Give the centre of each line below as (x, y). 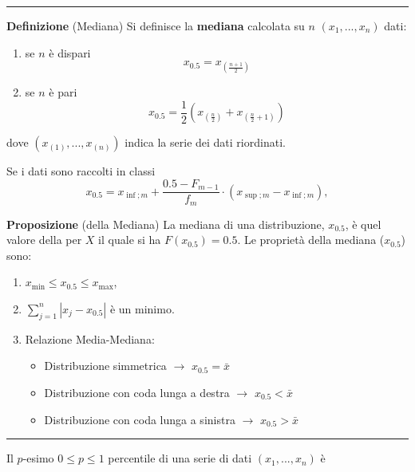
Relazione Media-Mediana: (90, 338)
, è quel (363, 224)
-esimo (38, 458)
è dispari (70, 52)
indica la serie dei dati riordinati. (205, 142)
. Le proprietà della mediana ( (311, 240)
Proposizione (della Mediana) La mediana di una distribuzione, (166, 224)
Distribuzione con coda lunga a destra (137, 392)
